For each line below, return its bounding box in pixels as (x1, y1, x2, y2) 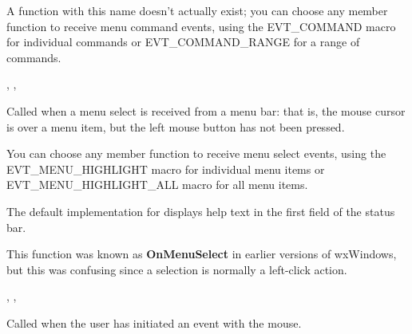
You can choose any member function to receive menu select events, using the (6, 145, 386, 162)
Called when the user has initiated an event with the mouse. (6, 314, 302, 331)
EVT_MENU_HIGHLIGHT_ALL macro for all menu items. (6, 176, 308, 193)
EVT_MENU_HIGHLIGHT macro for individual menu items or (6, 160, 325, 177)
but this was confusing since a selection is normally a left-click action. (6, 261, 347, 277)
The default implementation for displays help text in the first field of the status (6, 202, 395, 219)
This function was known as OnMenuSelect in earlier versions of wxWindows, (6, 246, 397, 262)
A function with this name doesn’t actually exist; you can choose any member (6, 2, 388, 18)
